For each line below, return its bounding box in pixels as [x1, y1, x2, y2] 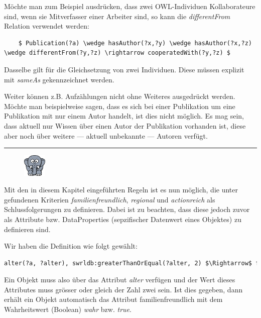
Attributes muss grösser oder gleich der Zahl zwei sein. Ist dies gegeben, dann [4, 284, 243, 294]
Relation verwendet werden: [4, 21, 89, 31]
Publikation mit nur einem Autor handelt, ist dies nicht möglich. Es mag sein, [4, 111, 244, 121]
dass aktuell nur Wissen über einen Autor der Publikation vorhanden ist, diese [4, 120, 246, 131]
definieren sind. [4, 224, 51, 234]
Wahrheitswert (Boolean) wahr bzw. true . [4, 304, 132, 314]
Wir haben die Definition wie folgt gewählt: [4, 241, 138, 251]
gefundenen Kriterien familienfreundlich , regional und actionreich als [4, 194, 215, 204]
